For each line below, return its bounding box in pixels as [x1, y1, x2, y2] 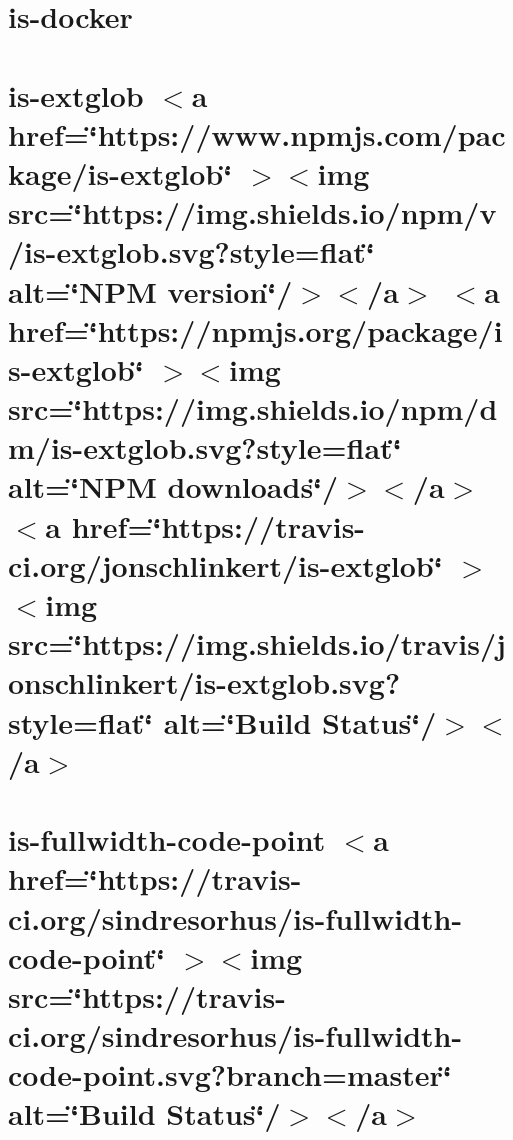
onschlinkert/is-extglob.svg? [8, 662, 401, 703]
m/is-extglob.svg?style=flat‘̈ [8, 427, 402, 468]
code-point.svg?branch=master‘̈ [8, 1054, 452, 1095]
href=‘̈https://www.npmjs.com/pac [8, 113, 506, 154]
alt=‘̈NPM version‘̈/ [8, 270, 293, 311]
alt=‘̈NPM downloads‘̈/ [8, 466, 339, 507]
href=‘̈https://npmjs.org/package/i [8, 309, 503, 350]
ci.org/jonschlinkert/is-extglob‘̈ [8, 544, 443, 585]
